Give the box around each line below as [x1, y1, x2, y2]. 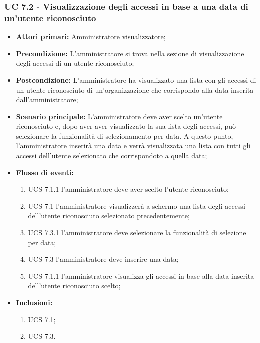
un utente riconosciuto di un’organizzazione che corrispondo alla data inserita [16, 84, 254, 95]
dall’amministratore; [16, 94, 78, 105]
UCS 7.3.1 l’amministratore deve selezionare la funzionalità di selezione [28, 227, 246, 238]
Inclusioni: [16, 297, 53, 308]
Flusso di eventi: [16, 167, 74, 177]
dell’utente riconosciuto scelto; [28, 280, 121, 291]
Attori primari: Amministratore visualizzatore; [16, 31, 166, 42]
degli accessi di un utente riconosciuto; [16, 58, 134, 68]
